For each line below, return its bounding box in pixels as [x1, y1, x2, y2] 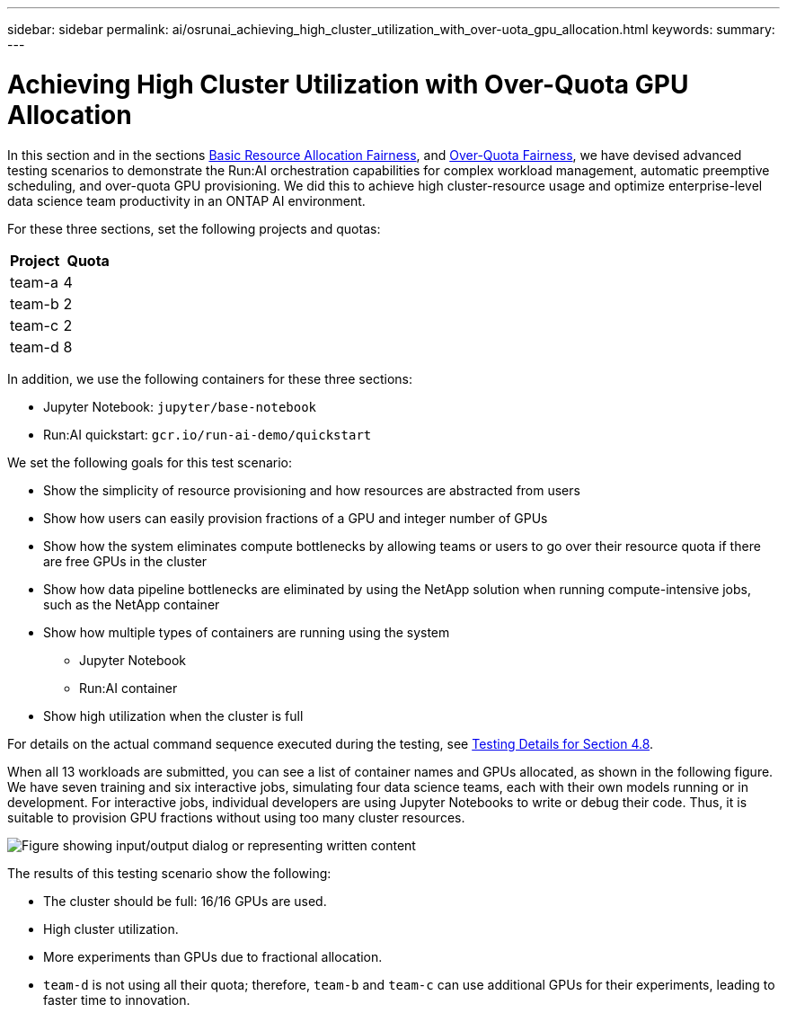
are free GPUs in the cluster [43, 553, 208, 569]
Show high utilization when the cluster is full [43, 707, 304, 724]
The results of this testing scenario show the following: [7, 865, 332, 881]
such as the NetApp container [43, 596, 220, 612]
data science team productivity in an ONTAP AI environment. [7, 192, 366, 209]
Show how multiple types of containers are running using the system [43, 624, 450, 640]
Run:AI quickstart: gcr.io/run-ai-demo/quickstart [43, 426, 372, 442]
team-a [10, 272, 58, 291]
